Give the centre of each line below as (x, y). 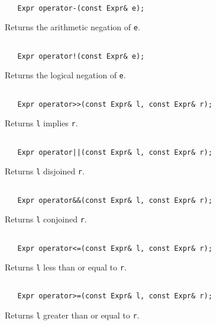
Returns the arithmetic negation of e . (72, 27)
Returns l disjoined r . (45, 171)
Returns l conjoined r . (46, 219)
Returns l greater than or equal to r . (72, 315)
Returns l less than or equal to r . (66, 267)
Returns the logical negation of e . (65, 75)
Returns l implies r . (41, 123)
